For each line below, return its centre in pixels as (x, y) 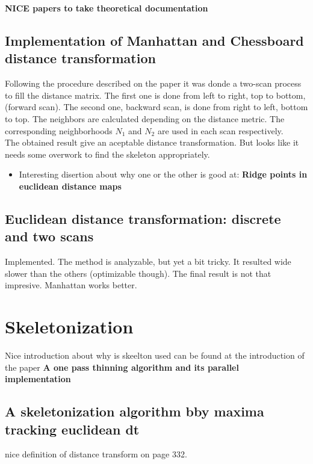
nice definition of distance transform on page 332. (96, 454)
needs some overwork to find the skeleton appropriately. (107, 154)
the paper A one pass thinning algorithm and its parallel (122, 367)
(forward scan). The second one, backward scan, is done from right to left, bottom (156, 107)
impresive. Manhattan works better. (71, 285)
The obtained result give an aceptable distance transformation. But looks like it (152, 142)
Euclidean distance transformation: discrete (143, 218)
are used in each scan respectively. (220, 130)
